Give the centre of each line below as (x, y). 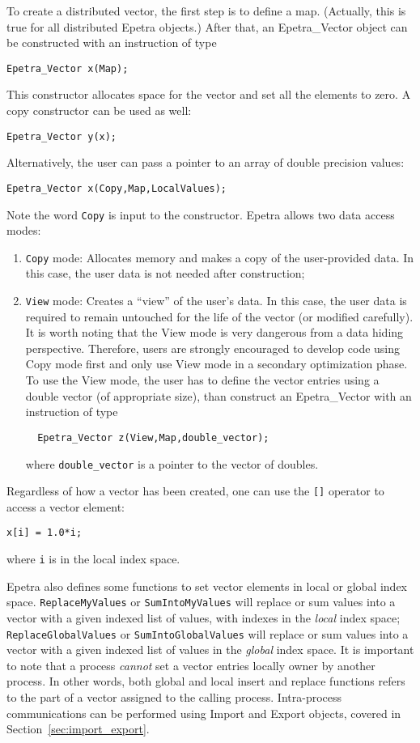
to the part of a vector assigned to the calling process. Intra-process (174, 697)
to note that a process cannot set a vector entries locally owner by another (191, 665)
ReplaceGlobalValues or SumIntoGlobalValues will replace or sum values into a (208, 633)
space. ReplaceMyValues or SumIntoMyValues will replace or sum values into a (201, 602)
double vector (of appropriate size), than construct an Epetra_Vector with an (218, 395)
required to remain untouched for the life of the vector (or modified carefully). (219, 316)
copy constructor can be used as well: (99, 110)
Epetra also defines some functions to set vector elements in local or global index (207, 586)
